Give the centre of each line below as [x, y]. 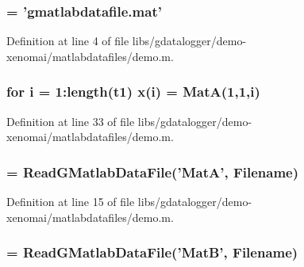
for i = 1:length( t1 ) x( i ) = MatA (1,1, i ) [133, 92]
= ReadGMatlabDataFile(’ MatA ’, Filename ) [152, 172]
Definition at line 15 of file [71, 202]
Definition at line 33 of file [71, 121]
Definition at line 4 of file [68, 41]
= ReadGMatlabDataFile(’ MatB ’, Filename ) [152, 252]
